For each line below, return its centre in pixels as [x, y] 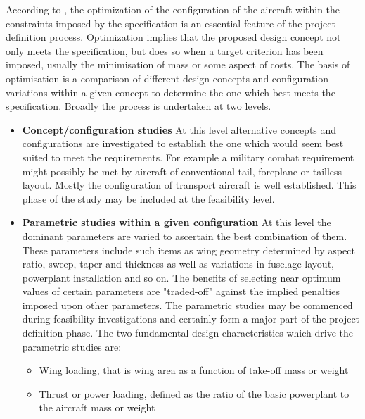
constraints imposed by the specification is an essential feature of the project [171, 23]
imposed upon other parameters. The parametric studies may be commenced [187, 305]
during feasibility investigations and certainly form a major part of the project [191, 319]
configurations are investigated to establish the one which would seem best [183, 143]
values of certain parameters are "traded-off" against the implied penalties [181, 291]
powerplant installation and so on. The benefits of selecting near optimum [181, 277]
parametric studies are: [72, 346]
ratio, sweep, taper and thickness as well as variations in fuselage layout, [178, 264]
